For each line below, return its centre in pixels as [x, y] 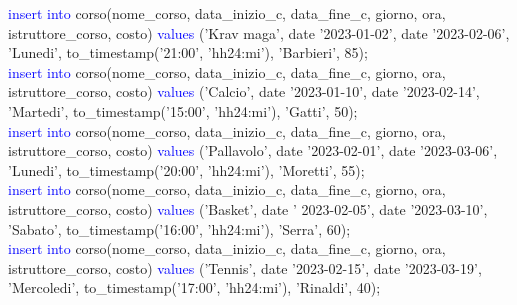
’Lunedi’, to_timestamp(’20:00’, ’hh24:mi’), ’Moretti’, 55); [186, 169]
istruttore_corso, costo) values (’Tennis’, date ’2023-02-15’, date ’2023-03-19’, [245, 267]
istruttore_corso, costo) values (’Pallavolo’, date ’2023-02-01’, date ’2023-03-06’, [253, 150]
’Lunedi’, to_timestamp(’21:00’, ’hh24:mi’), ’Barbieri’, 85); [188, 52]
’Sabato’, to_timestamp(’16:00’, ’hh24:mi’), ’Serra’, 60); [179, 228]
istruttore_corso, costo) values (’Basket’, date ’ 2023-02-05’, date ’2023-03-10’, [248, 208]
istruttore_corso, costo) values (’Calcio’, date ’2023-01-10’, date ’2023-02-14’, [244, 91]
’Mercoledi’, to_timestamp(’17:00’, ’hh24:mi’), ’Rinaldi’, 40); [194, 287]
